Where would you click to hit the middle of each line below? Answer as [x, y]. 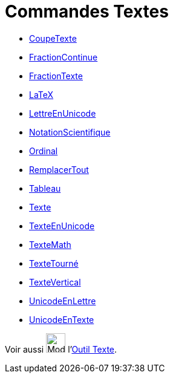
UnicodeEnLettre [63, 301]
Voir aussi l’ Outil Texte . [61, 349]
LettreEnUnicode [63, 113]
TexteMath [50, 244]
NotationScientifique [70, 132]
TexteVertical [55, 282]
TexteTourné [54, 263]
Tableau [45, 188]
